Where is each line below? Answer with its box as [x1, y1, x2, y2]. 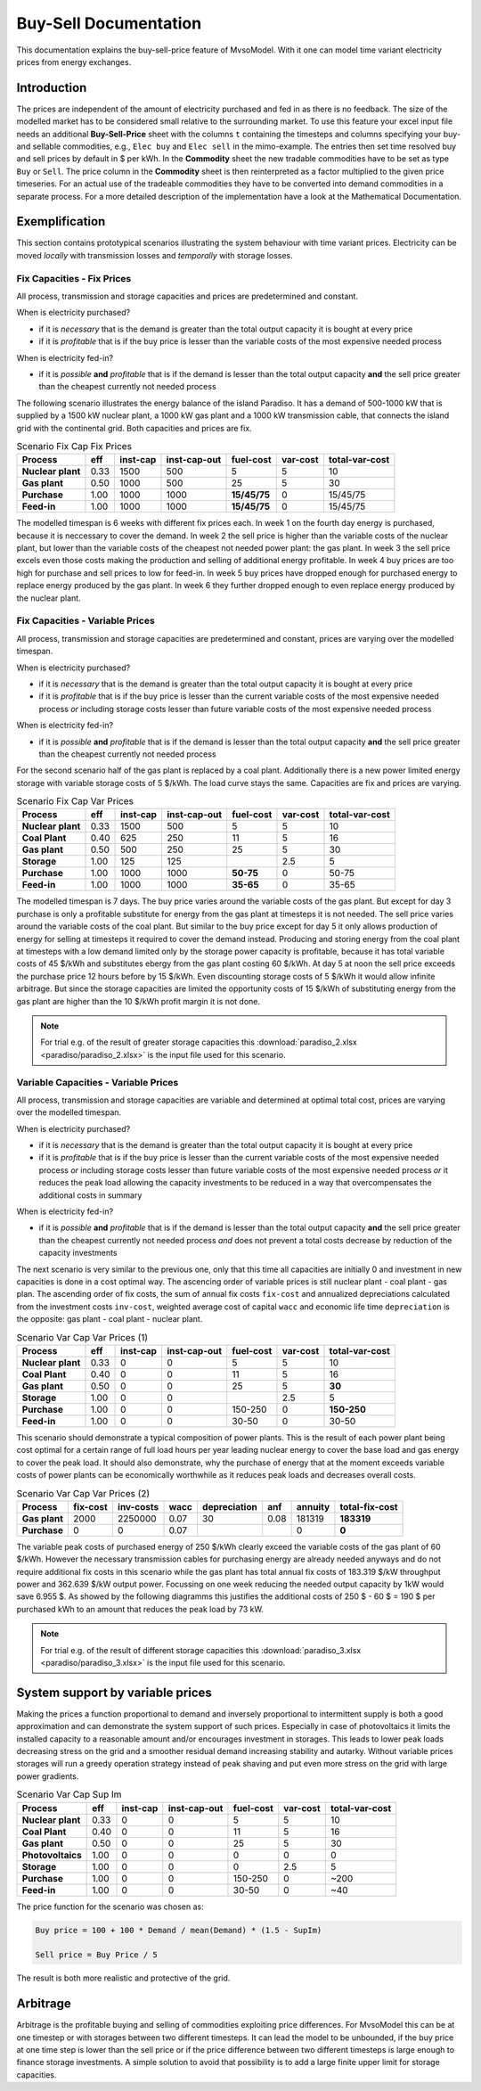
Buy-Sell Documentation [16, 13, 202, 33]
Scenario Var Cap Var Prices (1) [16, 1331, 149, 1343]
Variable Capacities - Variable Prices [16, 1076, 179, 1088]
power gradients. [16, 1770, 79, 1782]
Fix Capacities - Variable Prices [16, 615, 155, 627]
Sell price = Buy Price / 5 [35, 1950, 158, 1960]
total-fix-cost [339, 1500, 398, 1513]
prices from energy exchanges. [16, 56, 132, 67]
